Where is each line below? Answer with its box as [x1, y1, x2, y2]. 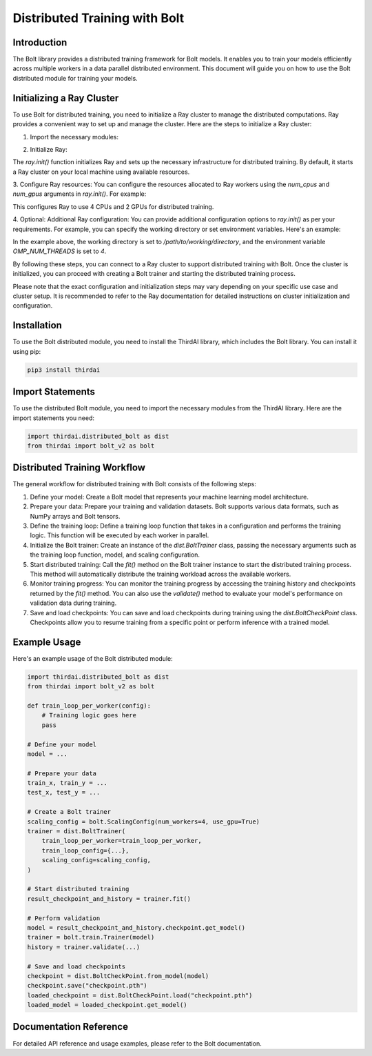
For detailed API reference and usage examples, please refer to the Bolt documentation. [12, 1039, 262, 1048]
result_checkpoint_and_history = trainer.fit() [27, 895, 191, 903]
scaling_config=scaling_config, [41, 856, 152, 864]
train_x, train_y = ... [27, 779, 108, 787]
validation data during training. [30, 599, 117, 607]
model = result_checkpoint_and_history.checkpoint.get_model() [27, 924, 246, 931]
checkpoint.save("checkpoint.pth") [27, 982, 147, 990]
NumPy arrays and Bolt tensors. [30, 512, 121, 520]
